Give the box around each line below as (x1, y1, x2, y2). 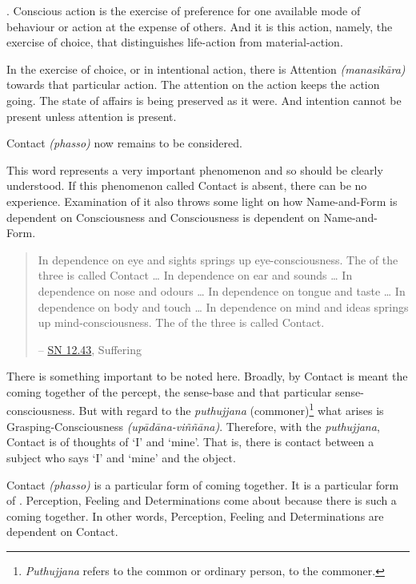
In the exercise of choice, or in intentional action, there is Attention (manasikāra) (6, 60, 406, 77)
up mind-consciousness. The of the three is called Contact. (38, 314, 325, 331)
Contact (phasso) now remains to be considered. (6, 135, 242, 151)
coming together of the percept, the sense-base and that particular (6, 383, 332, 400)
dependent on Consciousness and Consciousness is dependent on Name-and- (6, 208, 378, 225)
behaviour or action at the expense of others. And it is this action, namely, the (6, 18, 393, 34)
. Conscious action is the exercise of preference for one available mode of (6, 2, 361, 18)
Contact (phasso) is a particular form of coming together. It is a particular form (6, 476, 399, 493)
